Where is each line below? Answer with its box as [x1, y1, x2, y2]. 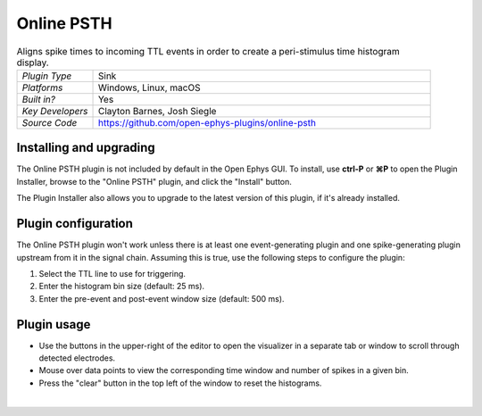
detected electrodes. [38, 353, 116, 363]
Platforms [21, 81, 63, 94]
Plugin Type [21, 70, 72, 82]
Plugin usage [16, 317, 91, 332]
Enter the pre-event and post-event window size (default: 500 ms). [38, 293, 285, 304]
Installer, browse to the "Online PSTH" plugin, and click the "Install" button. [16, 176, 292, 187]
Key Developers [21, 104, 88, 117]
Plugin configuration [16, 216, 134, 231]
